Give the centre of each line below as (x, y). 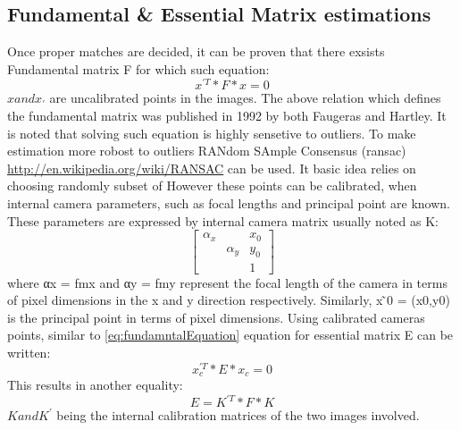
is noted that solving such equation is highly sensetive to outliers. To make (212, 133)
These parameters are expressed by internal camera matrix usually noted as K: (223, 220)
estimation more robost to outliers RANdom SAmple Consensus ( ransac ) (207, 151)
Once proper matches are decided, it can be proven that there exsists (196, 51)
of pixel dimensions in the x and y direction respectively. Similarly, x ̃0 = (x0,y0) (229, 300)
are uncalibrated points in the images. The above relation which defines (245, 98)
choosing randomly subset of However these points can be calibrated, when (212, 185)
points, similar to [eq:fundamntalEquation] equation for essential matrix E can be (230, 335)
